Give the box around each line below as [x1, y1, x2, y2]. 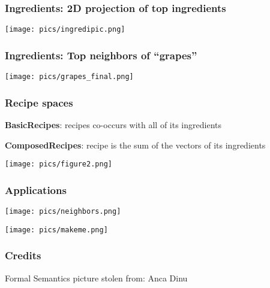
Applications [5, 182, 67, 197]
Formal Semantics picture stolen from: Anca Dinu [5, 271, 188, 284]
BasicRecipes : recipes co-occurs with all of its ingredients [5, 118, 221, 131]
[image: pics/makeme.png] [5, 225, 108, 234]
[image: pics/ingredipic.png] [5, 25, 125, 34]
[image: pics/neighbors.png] [5, 207, 121, 216]
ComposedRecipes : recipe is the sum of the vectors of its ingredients [5, 138, 266, 151]
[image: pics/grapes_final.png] [5, 72, 134, 81]
